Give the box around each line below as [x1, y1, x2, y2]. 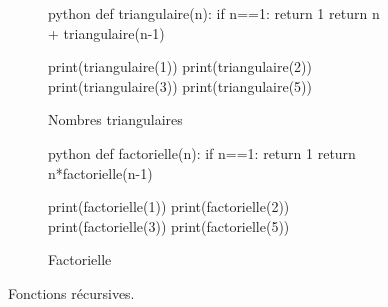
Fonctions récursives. [8, 282, 135, 303]
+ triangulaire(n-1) [48, 22, 165, 43]
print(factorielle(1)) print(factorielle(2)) [48, 196, 290, 217]
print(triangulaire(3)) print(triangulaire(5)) [48, 75, 312, 96]
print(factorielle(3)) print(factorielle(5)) [48, 215, 290, 236]
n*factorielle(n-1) [48, 162, 153, 183]
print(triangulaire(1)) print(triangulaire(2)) [48, 56, 312, 77]
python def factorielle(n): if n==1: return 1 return [48, 142, 356, 163]
